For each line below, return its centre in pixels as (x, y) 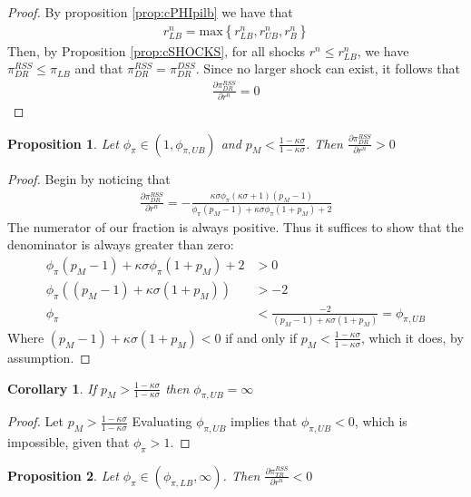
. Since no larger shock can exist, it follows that (328, 68)
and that (99, 68)
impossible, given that (69, 442)
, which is (381, 421)
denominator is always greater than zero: (121, 244)
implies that (264, 421)
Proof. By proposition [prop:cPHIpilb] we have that (150, 12)
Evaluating (162, 421)
